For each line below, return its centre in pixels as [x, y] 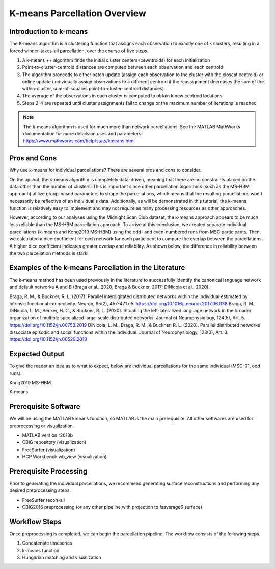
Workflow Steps [35, 521]
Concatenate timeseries [47, 543]
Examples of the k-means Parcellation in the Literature [97, 268]
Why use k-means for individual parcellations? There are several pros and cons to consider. [105, 170]
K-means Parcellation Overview [78, 13]
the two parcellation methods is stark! [49, 253]
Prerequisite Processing [48, 471]
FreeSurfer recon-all [44, 500]
